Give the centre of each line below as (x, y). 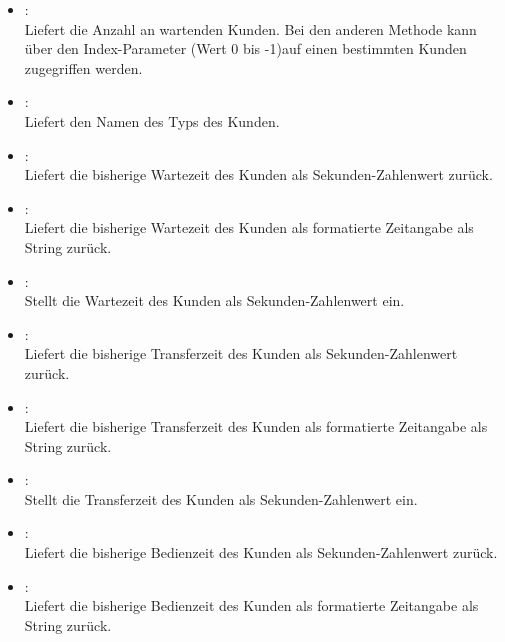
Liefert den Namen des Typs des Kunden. (152, 120)
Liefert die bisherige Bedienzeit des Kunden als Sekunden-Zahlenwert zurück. (261, 552)
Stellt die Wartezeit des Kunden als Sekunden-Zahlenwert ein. (214, 300)
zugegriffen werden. (83, 67)
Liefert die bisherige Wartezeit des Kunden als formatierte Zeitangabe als (249, 227)
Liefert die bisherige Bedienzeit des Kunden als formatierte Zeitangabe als (251, 605)
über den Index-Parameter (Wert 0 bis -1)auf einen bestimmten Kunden (245, 48)
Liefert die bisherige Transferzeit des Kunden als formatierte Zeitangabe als (256, 426)
